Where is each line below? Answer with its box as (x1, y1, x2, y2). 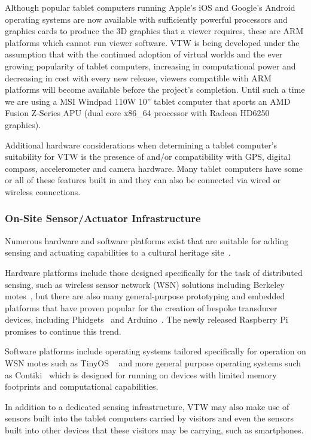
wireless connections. (5, 185, 81, 198)
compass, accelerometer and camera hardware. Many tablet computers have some (5, 162, 303, 174)
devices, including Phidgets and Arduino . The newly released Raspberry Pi (5, 313, 288, 326)
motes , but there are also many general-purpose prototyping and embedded (5, 290, 285, 302)
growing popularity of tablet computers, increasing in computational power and (5, 59, 296, 72)
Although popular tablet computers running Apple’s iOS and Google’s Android (5, 1, 295, 13)
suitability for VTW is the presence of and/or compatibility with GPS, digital (5, 150, 291, 163)
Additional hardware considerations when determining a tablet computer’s (5, 138, 278, 151)
